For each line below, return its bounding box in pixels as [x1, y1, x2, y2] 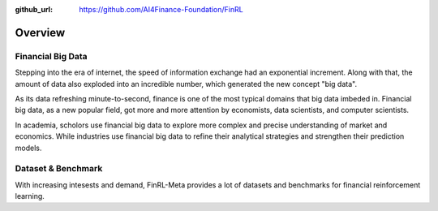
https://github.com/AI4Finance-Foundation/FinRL [79, 5, 243, 14]
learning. [15, 192, 45, 201]
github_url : [15, 5, 53, 14]
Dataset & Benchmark [15, 163, 103, 174]
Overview [15, 25, 66, 40]
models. [15, 143, 42, 153]
